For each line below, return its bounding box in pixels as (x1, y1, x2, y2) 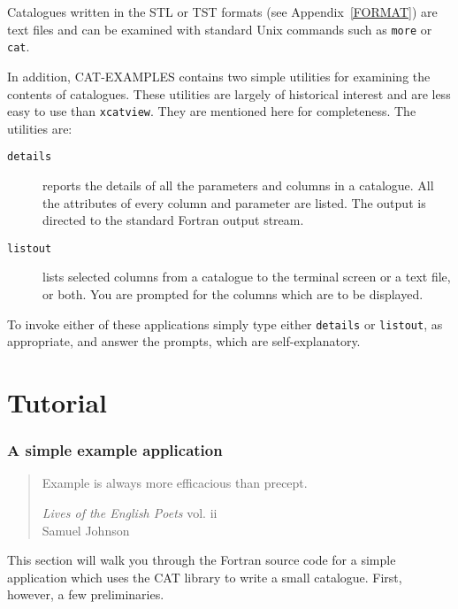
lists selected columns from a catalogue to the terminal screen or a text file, (42, 267, 451, 286)
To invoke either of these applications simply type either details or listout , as (7, 314, 443, 333)
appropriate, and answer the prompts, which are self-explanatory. (7, 332, 361, 351)
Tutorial (7, 384, 108, 420)
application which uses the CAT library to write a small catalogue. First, (7, 567, 402, 586)
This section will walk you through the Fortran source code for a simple (7, 551, 396, 569)
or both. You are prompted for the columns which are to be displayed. (42, 285, 424, 304)
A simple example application (7, 439, 223, 461)
